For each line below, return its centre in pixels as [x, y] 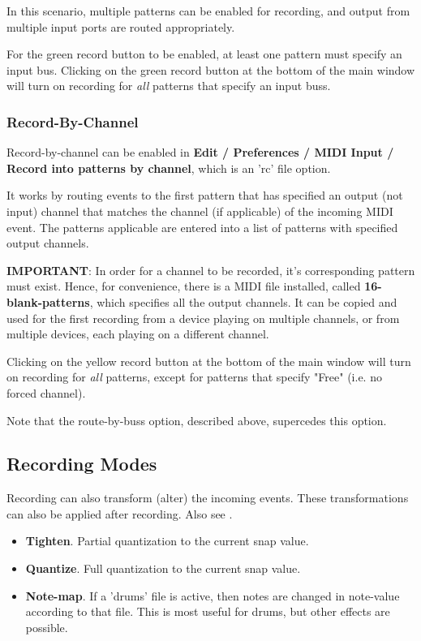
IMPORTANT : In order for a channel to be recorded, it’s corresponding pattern [211, 270]
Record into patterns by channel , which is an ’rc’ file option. [169, 168]
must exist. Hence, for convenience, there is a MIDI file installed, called [184, 286]
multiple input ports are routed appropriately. [121, 26]
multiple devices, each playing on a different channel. [138, 334]
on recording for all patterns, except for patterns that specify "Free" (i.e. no [194, 377]
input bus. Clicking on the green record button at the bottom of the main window [211, 69]
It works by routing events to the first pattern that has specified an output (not [205, 195]
